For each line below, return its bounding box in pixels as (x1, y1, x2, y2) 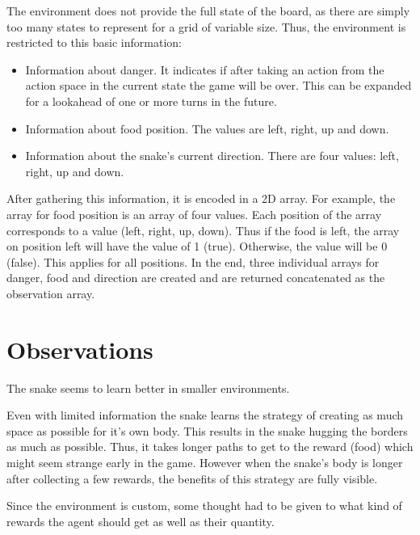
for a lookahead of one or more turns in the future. (25, 92, 277, 109)
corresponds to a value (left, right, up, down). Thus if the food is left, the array (6, 221, 400, 238)
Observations (6, 332, 153, 365)
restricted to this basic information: (6, 34, 182, 51)
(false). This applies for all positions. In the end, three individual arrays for (6, 253, 380, 270)
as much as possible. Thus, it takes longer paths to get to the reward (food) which (6, 438, 414, 455)
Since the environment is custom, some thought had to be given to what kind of (6, 497, 402, 514)
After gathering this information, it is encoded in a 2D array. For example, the (6, 190, 396, 207)
